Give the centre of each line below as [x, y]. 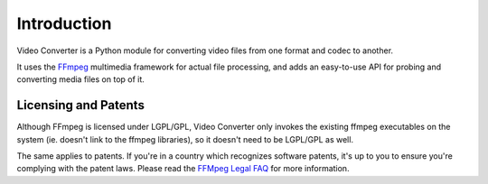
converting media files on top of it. [80, 79]
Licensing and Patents [80, 105]
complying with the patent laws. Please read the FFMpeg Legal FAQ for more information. [183, 169]
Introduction [64, 23]
